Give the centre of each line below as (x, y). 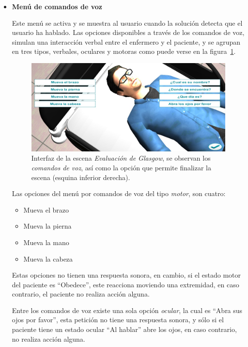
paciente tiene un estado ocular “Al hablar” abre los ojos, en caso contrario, (124, 329)
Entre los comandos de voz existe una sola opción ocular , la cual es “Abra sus (127, 310)
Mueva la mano (46, 242)
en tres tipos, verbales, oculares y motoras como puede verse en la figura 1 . (124, 51)
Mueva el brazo (46, 209)
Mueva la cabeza (48, 258)
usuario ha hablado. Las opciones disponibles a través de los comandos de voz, (128, 32)
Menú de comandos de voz (57, 6)
